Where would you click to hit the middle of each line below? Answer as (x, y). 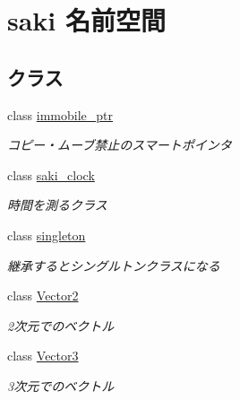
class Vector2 (43, 296)
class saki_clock (51, 174)
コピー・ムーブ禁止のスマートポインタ (120, 145)
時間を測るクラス (57, 205)
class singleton (47, 235)
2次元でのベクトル (61, 325)
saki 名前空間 (87, 20)
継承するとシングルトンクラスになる (114, 265)
